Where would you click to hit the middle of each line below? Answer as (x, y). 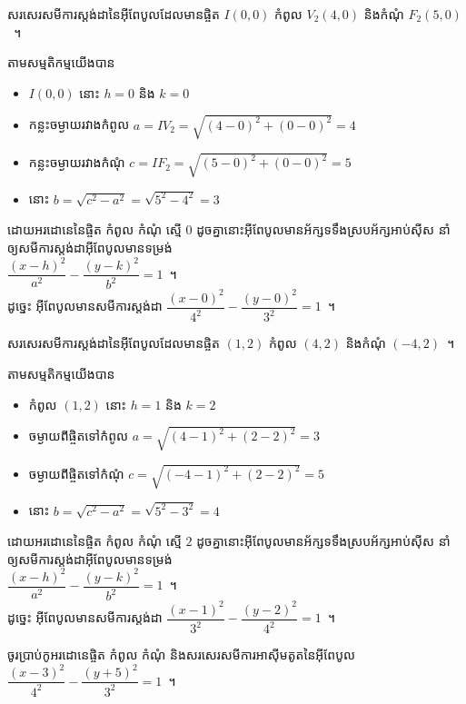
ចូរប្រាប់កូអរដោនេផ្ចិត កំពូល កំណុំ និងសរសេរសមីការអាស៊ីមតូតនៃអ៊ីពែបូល (182, 654)
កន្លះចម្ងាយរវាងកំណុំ (77, 162)
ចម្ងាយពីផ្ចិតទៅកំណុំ (76, 473)
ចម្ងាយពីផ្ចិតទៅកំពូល (79, 436)
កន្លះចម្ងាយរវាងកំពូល (79, 124)
